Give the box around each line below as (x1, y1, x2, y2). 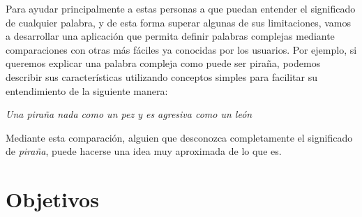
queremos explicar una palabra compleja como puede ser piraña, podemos (6, 56, 321, 70)
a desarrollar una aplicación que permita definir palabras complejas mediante (6, 29, 335, 43)
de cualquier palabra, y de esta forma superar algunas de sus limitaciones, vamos (6, 15, 351, 29)
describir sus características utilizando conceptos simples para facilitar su (6, 69, 317, 84)
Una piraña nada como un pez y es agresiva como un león (6, 107, 252, 121)
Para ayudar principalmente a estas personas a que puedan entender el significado (6, 1, 356, 15)
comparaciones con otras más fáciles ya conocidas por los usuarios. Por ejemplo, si (6, 42, 357, 57)
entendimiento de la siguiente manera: (6, 83, 168, 98)
